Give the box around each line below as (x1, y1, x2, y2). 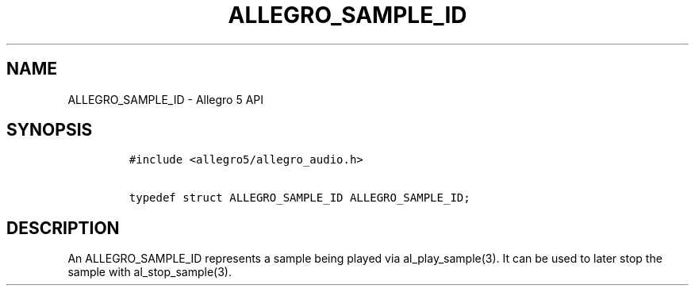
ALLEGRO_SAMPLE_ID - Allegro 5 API (67, 92, 264, 106)
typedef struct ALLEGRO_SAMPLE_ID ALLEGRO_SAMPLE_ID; (129, 191, 470, 205)
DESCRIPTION (6, 217, 120, 238)
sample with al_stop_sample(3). (67, 265, 232, 279)
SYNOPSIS (6, 120, 93, 140)
